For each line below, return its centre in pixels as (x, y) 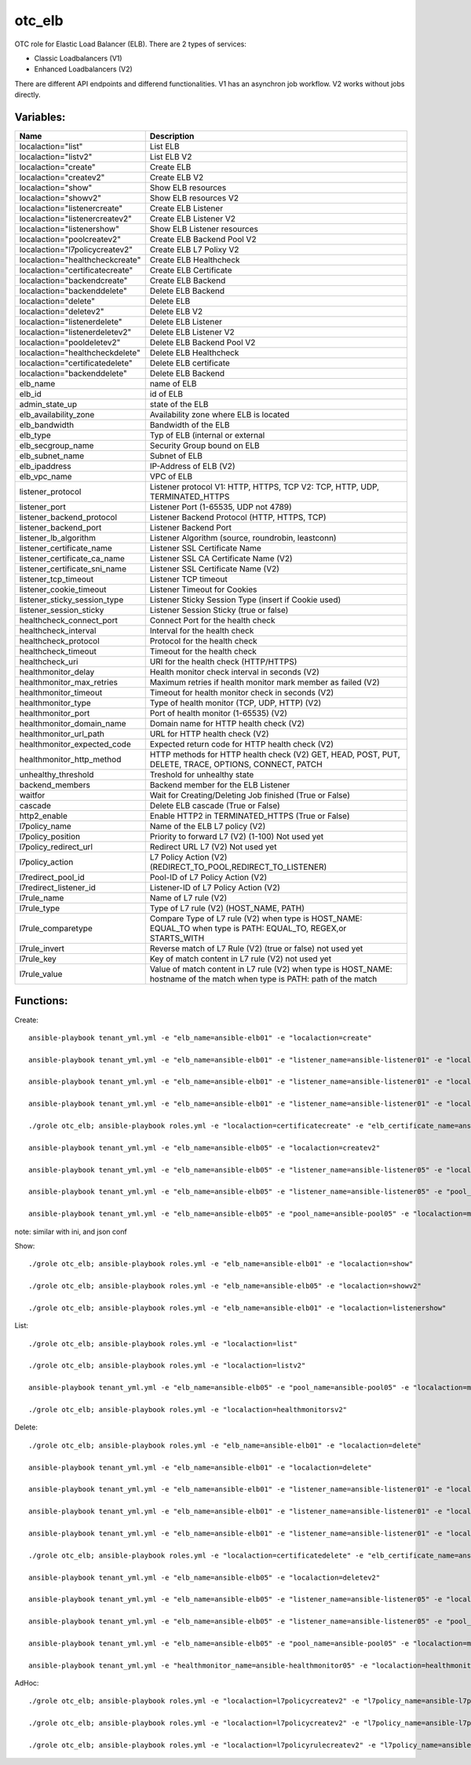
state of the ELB (179, 405)
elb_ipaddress (45, 466)
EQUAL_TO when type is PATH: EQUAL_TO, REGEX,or (248, 929)
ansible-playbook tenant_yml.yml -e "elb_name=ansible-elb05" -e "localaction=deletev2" (204, 1577)
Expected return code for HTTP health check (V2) (241, 744)
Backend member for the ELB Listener (220, 785)
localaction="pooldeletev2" (70, 343)
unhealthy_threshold (57, 775)
